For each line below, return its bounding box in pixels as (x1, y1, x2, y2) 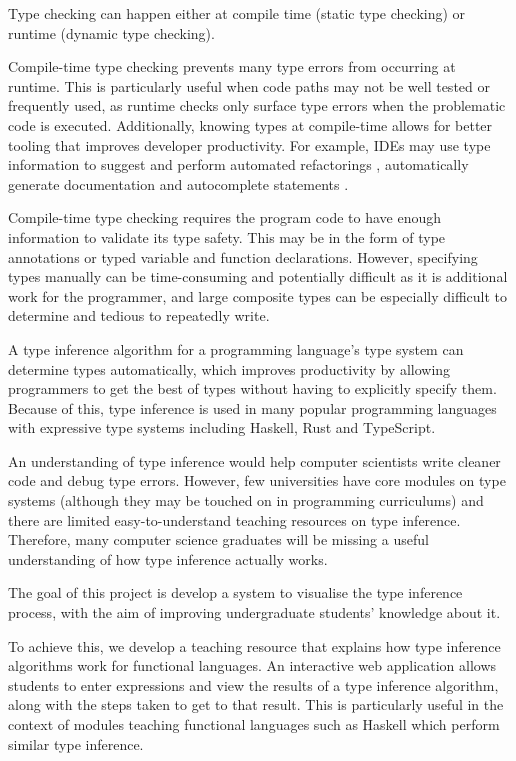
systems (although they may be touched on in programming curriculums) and (8, 490, 484, 511)
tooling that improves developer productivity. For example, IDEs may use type (8, 134, 491, 155)
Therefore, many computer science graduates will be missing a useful (8, 529, 429, 550)
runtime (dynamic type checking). (8, 22, 215, 43)
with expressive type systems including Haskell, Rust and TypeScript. (8, 417, 436, 438)
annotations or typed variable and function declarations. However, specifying (8, 246, 478, 267)
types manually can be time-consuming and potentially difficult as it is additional (8, 266, 508, 287)
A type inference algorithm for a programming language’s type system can (8, 338, 464, 359)
